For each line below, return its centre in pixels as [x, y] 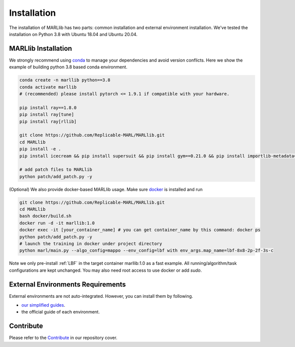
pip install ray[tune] [47, 115]
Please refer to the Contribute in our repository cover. [63, 338]
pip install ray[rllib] [48, 121]
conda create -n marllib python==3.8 [65, 80]
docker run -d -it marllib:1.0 [57, 223]
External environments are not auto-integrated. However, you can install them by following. [101, 296]
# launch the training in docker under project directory [91, 244]
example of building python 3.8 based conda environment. [68, 67]
